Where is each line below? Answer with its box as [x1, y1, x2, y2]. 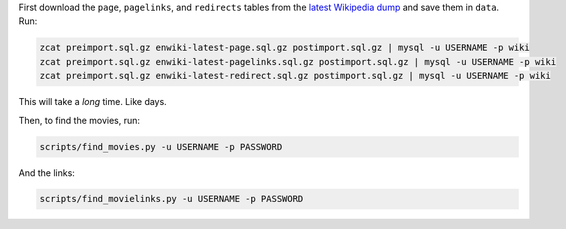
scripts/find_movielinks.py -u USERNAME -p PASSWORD [39, 193, 304, 205]
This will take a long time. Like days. [18, 96, 167, 108]
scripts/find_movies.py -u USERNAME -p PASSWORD [39, 141, 283, 152]
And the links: [18, 166, 75, 179]
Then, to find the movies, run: [18, 114, 140, 126]
